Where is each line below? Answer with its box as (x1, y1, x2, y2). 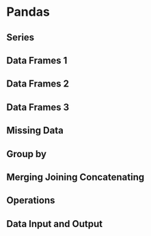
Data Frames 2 (6, 78, 70, 90)
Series (6, 32, 35, 43)
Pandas (6, 4, 51, 20)
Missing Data (6, 125, 64, 137)
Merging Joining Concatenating (6, 171, 145, 182)
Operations (6, 195, 55, 206)
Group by (6, 148, 47, 160)
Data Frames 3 (6, 101, 70, 113)
